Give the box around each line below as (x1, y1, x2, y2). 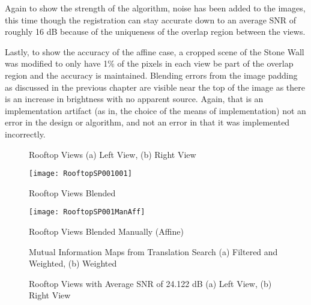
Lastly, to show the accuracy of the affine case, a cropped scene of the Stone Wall (5, 45, 304, 58)
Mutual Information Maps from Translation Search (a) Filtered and (29, 245, 278, 258)
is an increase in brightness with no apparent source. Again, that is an (5, 92, 264, 105)
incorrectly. (5, 127, 46, 140)
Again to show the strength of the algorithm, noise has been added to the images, (5, 2, 306, 14)
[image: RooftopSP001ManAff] (29, 208, 145, 217)
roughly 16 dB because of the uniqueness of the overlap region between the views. (5, 25, 306, 38)
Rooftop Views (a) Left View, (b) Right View (29, 148, 196, 160)
